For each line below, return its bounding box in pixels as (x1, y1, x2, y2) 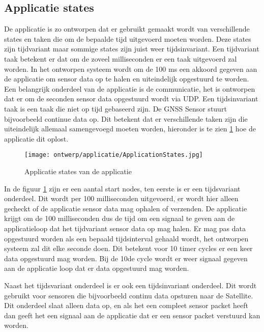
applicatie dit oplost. (4, 133, 69, 144)
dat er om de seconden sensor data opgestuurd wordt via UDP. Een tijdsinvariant (4, 93, 258, 104)
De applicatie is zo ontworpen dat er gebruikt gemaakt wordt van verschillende (4, 23, 250, 34)
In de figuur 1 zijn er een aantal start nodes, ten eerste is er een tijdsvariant (4, 183, 241, 193)
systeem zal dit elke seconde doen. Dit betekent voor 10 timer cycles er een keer (4, 243, 253, 254)
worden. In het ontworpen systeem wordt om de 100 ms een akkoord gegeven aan (4, 63, 257, 74)
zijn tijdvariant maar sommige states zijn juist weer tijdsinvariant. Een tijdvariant (4, 43, 259, 54)
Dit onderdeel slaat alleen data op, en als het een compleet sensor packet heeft (4, 300, 249, 311)
